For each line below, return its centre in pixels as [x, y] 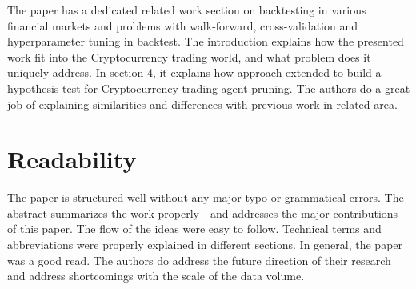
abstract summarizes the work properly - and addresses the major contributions [203, 213]
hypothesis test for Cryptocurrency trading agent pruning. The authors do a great [209, 88]
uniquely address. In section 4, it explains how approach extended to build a [194, 72]
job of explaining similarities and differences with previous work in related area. [202, 104]
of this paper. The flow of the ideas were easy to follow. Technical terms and [194, 229]
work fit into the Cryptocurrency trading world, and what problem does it [189, 56]
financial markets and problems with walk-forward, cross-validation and [183, 25]
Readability [72, 159]
